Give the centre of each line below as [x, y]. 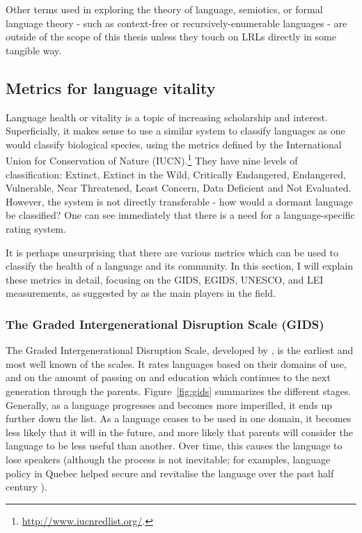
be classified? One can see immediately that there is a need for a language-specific [180, 215]
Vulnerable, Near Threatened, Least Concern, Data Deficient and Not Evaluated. [179, 188]
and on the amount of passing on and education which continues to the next [168, 377]
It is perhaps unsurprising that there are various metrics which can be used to [172, 252]
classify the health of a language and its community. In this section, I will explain [179, 266]
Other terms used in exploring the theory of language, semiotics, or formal [164, 9]
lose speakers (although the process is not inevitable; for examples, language [168, 459]
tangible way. [34, 50]
